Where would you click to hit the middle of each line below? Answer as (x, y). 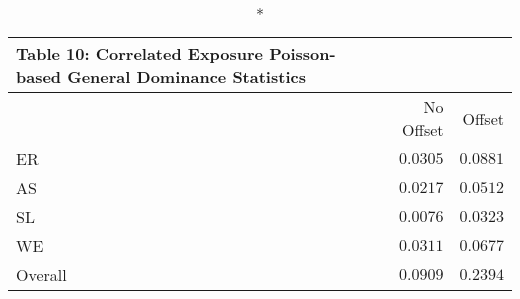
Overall (41, 274)
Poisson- (302, 53)
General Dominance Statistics (186, 76)
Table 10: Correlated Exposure (140, 53)
